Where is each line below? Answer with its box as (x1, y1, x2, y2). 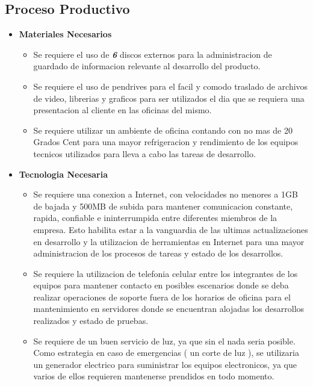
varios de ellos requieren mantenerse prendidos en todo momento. (33, 370, 274, 382)
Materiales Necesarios (19, 28, 112, 40)
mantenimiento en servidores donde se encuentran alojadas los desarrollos (33, 302, 305, 315)
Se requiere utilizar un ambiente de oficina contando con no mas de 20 (33, 123, 293, 136)
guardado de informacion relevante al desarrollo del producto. (33, 60, 261, 72)
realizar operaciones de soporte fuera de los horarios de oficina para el (33, 290, 291, 303)
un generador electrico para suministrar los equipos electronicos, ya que (33, 358, 297, 370)
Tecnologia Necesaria (19, 167, 108, 180)
